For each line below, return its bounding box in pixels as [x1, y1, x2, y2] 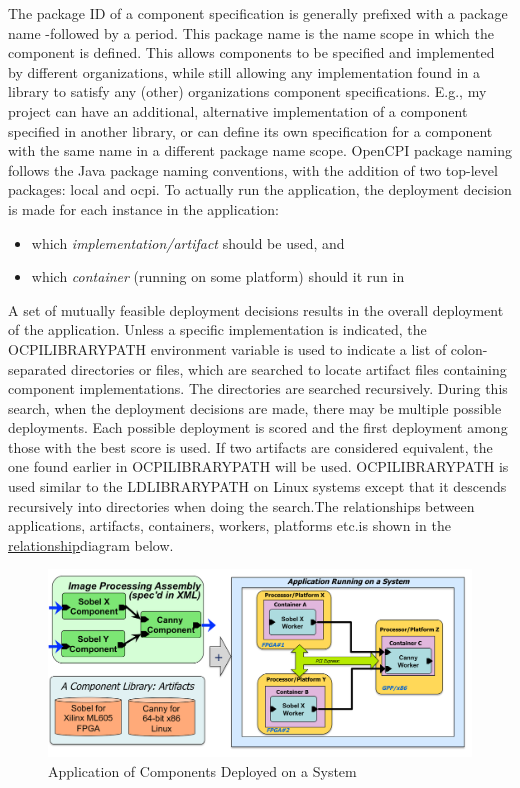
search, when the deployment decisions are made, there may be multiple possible [8, 397, 502, 418]
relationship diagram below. [8, 534, 174, 555]
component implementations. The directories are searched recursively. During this [8, 378, 508, 399]
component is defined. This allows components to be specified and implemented [8, 42, 495, 63]
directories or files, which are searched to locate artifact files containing [71, 358, 507, 379]
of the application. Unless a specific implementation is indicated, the [8, 319, 427, 340]
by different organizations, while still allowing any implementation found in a [8, 61, 480, 82]
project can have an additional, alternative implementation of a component [8, 100, 468, 121]
